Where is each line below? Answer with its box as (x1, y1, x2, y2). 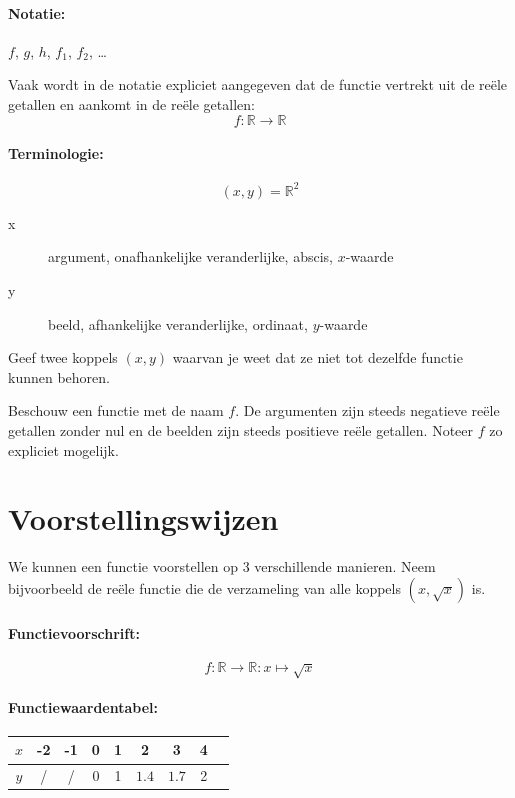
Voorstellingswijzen (8, 498, 279, 539)
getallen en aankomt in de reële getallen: (8, 93, 255, 114)
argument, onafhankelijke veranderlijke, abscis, (48, 246, 333, 267)
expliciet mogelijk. (8, 439, 119, 460)
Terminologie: (8, 143, 104, 164)
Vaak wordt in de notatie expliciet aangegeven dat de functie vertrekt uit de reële (8, 74, 508, 95)
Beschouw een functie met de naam (8, 400, 224, 421)
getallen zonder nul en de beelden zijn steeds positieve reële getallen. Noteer (8, 420, 474, 441)
